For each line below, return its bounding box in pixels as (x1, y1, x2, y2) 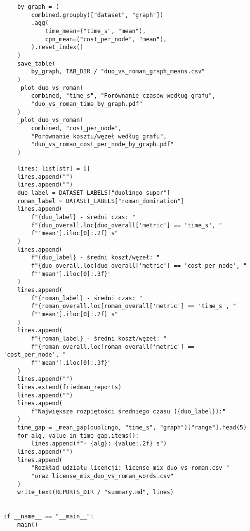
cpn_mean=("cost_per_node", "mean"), (45, 35, 167, 43)
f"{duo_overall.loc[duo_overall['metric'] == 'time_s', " (31, 222, 223, 229)
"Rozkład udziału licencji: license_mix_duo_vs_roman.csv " (31, 464, 230, 472)
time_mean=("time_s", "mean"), (45, 27, 146, 34)
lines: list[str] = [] (17, 165, 90, 172)
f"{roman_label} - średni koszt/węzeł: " (31, 335, 167, 342)
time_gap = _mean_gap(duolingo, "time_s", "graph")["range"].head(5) (17, 424, 247, 431)
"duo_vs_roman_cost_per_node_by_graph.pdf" (31, 141, 174, 148)
